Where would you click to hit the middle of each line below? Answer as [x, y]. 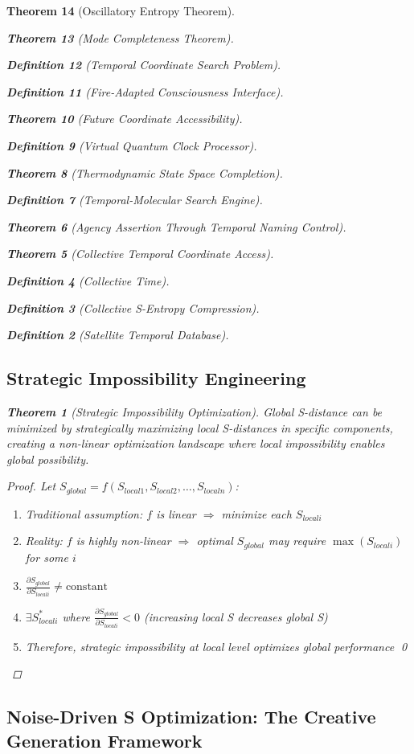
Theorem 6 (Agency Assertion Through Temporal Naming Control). [176, 226]
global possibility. [48, 459]
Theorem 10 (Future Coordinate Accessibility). [125, 119]
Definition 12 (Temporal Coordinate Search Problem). [144, 65]
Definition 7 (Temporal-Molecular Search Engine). [135, 200]
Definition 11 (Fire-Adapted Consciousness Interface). [145, 91]
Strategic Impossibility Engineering [156, 378]
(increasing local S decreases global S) [236, 616]
